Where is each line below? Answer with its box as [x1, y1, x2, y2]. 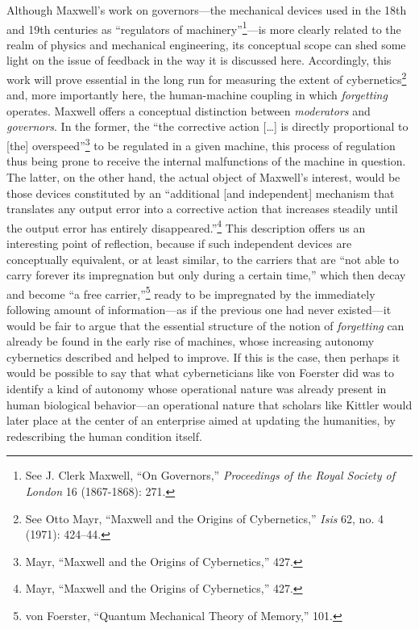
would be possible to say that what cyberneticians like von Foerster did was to [6, 364, 395, 381]
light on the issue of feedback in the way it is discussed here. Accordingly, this [6, 52, 392, 69]
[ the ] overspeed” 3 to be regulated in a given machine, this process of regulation [6, 135, 396, 153]
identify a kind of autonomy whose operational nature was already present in [6, 379, 387, 396]
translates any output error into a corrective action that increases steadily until [6, 200, 398, 217]
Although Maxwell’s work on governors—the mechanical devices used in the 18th [6, 2, 407, 18]
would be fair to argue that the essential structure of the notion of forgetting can [6, 317, 404, 333]
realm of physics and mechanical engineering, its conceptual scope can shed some [6, 36, 406, 52]
